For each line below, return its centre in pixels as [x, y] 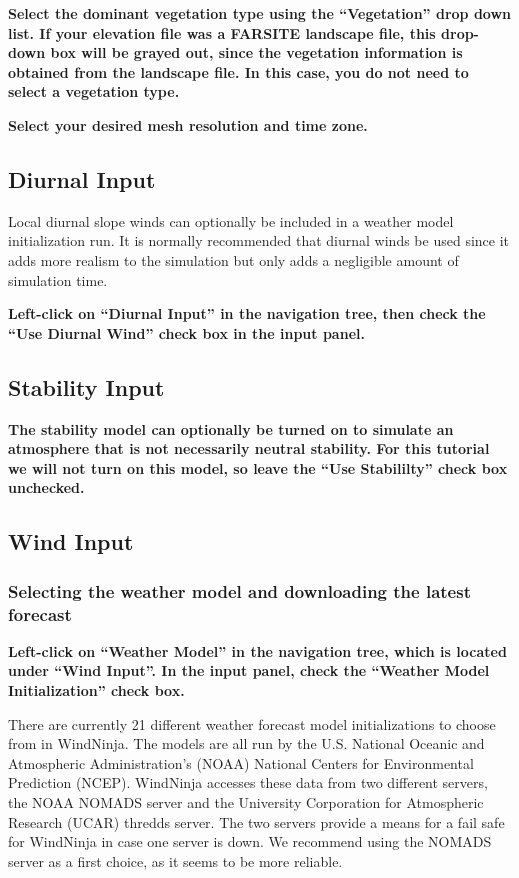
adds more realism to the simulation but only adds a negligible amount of [233, 259]
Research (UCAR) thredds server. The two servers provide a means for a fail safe [256, 821]
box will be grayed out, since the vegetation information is [256, 52]
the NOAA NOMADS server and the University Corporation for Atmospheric [246, 801]
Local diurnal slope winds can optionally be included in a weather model [231, 220]
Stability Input [86, 386]
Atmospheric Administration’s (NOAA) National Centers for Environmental [241, 762]
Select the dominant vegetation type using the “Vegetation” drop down [260, 13]
